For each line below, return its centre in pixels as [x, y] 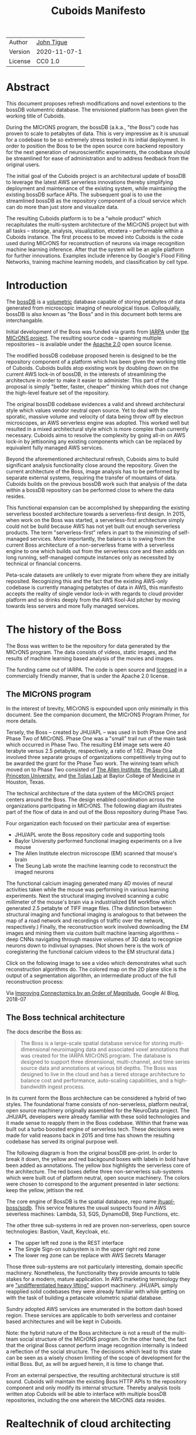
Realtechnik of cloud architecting [89, 1424]
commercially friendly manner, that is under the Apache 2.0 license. [88, 676]
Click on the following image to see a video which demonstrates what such [96, 963]
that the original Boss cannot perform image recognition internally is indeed [97, 1345]
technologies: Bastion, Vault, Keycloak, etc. [58, 1231]
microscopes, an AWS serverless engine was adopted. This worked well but [97, 423]
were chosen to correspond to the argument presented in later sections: [93, 1184]
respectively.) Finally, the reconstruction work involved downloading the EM [97, 926]
